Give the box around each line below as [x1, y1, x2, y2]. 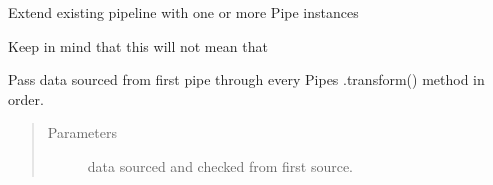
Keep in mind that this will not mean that [8, 35, 268, 56]
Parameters [47, 122, 117, 143]
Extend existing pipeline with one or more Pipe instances [8, 2, 359, 22]
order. [8, 88, 44, 109]
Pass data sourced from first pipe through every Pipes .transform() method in [8, 69, 485, 90]
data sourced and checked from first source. [87, 155, 353, 176]
